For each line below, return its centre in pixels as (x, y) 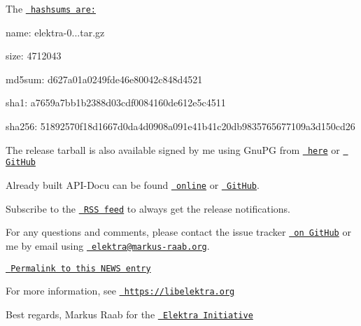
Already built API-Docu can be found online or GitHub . (133, 184)
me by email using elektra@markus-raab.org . (108, 245)
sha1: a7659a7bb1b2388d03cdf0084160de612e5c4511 (116, 102)
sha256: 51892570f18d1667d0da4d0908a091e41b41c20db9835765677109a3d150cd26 (180, 126)
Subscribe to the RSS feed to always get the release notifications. (148, 208)
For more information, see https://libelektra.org (120, 291)
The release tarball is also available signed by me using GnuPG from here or (173, 149)
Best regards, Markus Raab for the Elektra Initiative (129, 314)
